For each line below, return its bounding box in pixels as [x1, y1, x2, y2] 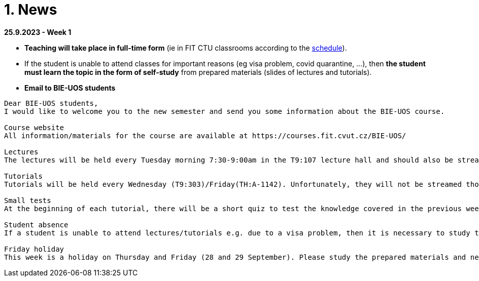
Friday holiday [4, 245, 64, 253]
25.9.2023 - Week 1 [4, 27, 72, 36]
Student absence [4, 220, 69, 229]
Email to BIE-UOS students [24, 83, 116, 92]
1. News [4, 1, 57, 18]
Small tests [4, 196, 51, 205]
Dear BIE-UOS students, [4, 99, 98, 107]
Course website [4, 123, 64, 132]
